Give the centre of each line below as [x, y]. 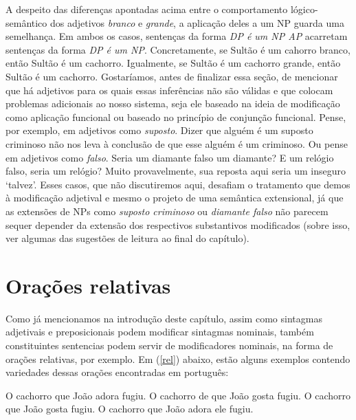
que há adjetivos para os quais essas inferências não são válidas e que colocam [169, 90]
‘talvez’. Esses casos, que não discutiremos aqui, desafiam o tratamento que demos [178, 184]
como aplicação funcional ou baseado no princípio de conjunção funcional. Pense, [176, 117]
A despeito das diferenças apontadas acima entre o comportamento [147, 9]
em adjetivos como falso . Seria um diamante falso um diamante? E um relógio [170, 157]
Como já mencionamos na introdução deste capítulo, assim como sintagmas [164, 318]
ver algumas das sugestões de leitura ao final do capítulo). [127, 238]
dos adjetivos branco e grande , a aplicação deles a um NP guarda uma [197, 22]
